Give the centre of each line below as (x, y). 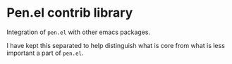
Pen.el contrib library (70, 13)
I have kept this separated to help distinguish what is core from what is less (116, 45)
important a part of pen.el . (45, 53)
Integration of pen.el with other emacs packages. (79, 32)
